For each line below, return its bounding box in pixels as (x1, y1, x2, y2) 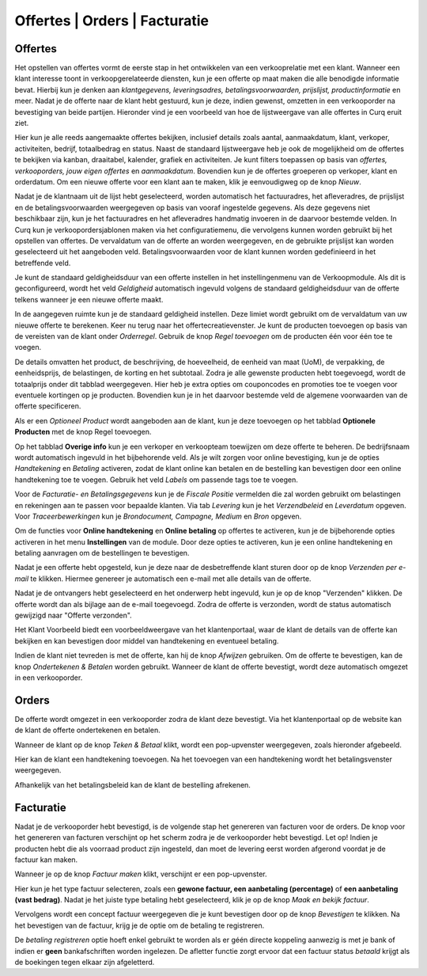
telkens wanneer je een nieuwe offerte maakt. (14, 294, 164, 304)
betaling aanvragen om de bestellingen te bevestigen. (14, 549, 190, 558)
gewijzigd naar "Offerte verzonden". (14, 610, 132, 621)
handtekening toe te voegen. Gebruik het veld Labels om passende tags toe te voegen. (14, 475, 298, 484)
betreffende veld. (14, 258, 71, 268)
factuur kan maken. (14, 855, 78, 864)
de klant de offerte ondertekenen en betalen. (14, 725, 161, 735)
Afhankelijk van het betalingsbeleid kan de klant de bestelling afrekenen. (14, 780, 251, 789)
